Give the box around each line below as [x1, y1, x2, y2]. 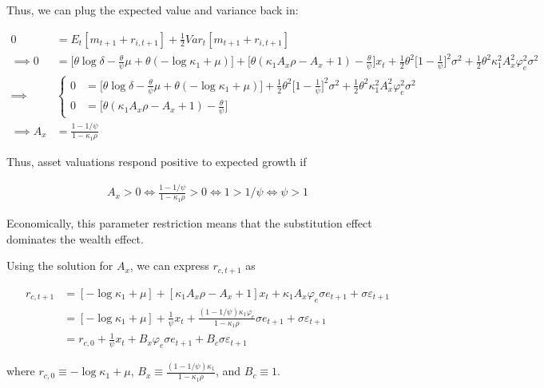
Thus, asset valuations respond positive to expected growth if [6, 153, 307, 170]
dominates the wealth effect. [6, 230, 144, 247]
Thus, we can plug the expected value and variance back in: [6, 2, 299, 18]
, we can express [129, 257, 209, 274]
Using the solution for [6, 257, 113, 274]
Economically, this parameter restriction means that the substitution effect [6, 215, 372, 232]
